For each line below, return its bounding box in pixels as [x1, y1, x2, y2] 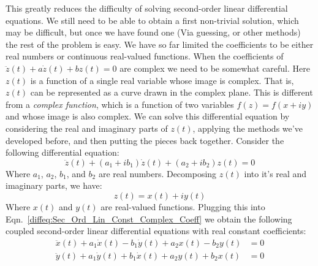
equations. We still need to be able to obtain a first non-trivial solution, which [6, 13, 299, 26]
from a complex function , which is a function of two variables [6, 97, 234, 110]
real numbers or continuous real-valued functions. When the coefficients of [6, 50, 284, 63]
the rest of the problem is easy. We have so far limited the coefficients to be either [6, 37, 314, 50]
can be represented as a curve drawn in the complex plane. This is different [30, 86, 313, 99]
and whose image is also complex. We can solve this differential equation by [6, 110, 290, 123]
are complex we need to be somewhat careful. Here [119, 61, 310, 74]
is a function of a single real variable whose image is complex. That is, [30, 74, 294, 86]
